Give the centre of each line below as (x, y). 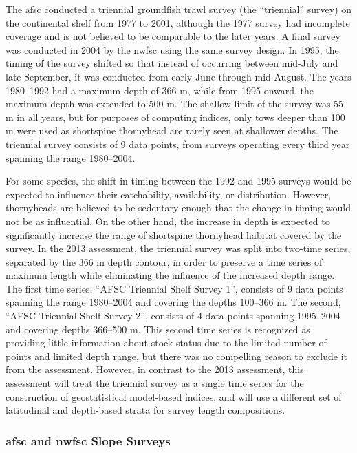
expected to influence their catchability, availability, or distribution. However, (169, 194)
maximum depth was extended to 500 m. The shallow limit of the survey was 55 (175, 104)
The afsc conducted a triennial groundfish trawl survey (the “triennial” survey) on (179, 9)
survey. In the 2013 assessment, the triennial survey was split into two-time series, (178, 248)
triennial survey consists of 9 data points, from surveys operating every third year (178, 144)
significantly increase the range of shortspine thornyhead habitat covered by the (174, 234)
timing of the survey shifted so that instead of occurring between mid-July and (172, 63)
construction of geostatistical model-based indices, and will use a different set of (174, 396)
